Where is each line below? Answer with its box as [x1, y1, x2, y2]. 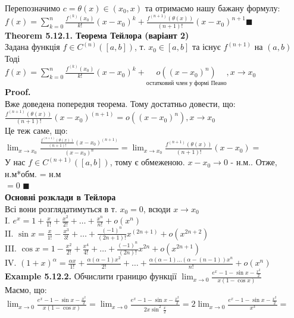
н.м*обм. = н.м [5, 167, 61, 180]
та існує [192, 40, 221, 53]
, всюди [143, 202, 171, 215]
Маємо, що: [5, 284, 47, 296]
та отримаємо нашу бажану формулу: [145, 2, 280, 14]
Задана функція [5, 40, 60, 53]
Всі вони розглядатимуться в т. [5, 202, 117, 215]
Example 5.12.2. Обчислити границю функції [5, 270, 177, 282]
